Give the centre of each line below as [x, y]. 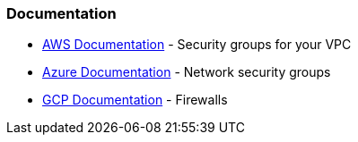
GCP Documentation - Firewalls [135, 100]
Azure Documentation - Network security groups [187, 72]
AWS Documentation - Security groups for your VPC [197, 45]
